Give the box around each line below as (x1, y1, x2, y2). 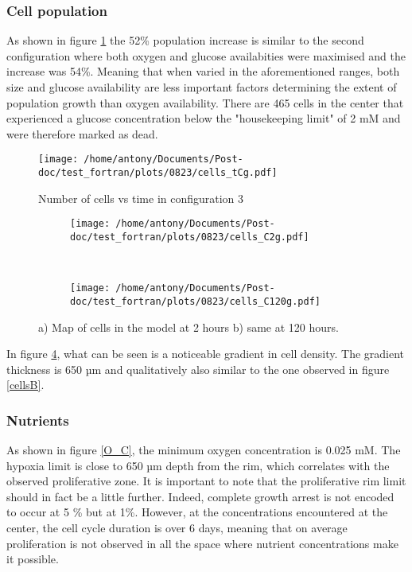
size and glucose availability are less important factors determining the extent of (6, 79, 397, 95)
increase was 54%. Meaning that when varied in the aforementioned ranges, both (6, 63, 400, 80)
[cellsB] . (6, 376, 45, 393)
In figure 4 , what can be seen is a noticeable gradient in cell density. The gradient (6, 345, 405, 362)
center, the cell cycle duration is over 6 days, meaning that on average (6, 519, 348, 536)
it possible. (6, 551, 59, 567)
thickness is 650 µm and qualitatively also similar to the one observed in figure (6, 360, 390, 377)
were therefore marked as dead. (6, 125, 158, 142)
